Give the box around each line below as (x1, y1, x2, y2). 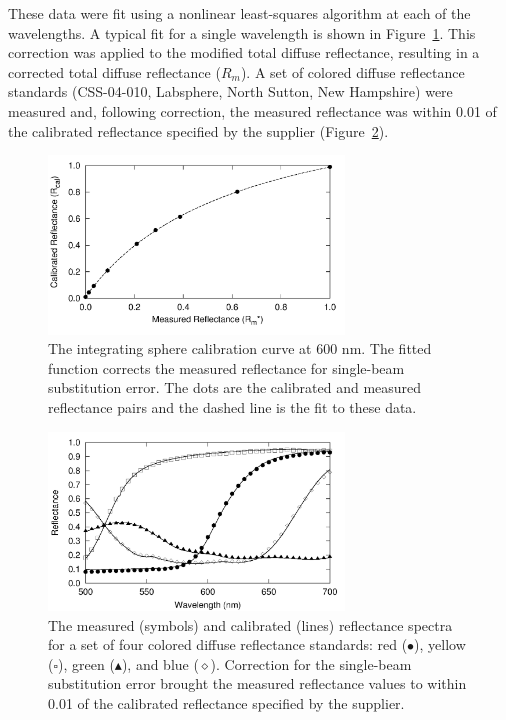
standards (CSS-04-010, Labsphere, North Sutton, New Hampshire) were (8, 81, 453, 102)
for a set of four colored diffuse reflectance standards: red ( (48, 634, 408, 655)
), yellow (414, 634, 466, 655)
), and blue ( (121, 653, 199, 674)
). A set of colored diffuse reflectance (240, 61, 465, 82)
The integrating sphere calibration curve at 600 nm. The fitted (48, 338, 432, 359)
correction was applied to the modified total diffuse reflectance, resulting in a (8, 42, 480, 63)
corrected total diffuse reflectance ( (8, 61, 221, 82)
